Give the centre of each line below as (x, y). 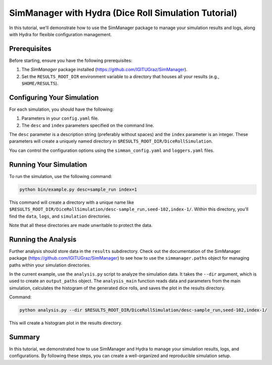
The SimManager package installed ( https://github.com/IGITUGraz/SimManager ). (105, 70)
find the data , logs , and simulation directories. (60, 216)
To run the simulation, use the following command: (61, 176)
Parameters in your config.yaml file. (60, 118)
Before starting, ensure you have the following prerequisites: (71, 60)
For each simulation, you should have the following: (61, 109)
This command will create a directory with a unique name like (72, 202)
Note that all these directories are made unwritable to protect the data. (81, 225)
